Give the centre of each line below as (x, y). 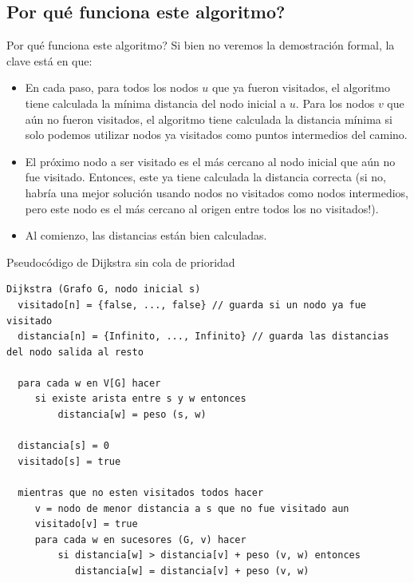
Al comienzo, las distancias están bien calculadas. (146, 235)
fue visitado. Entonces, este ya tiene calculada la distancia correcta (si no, (205, 177)
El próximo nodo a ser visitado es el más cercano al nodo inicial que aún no (210, 161)
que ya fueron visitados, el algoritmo (301, 87)
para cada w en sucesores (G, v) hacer (140, 539)
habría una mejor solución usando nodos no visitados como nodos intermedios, (217, 192)
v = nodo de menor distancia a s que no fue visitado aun (192, 508)
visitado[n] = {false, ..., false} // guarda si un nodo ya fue (192, 305)
